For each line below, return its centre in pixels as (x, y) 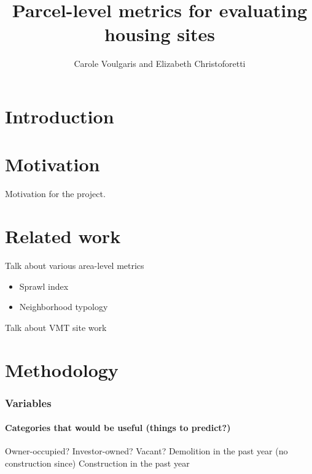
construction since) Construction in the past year (97, 463)
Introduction (60, 116)
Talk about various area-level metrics (75, 265)
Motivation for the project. (55, 194)
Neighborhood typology (64, 307)
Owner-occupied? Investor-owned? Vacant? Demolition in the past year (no (146, 451)
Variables (28, 402)
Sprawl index (44, 286)
